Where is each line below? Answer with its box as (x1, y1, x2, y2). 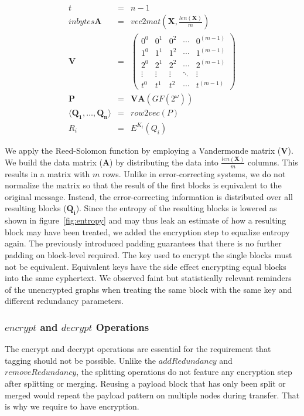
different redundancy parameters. (5, 295, 124, 307)
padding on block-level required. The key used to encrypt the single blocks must (5, 249, 292, 261)
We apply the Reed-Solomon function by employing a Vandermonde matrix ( (5, 144, 281, 156)
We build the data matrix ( (5, 155, 103, 168)
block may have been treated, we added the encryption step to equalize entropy (5, 225, 290, 238)
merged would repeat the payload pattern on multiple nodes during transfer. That (5, 388, 300, 401)
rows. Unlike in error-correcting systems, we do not (102, 167, 286, 180)
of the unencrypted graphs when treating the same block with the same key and (5, 283, 292, 295)
